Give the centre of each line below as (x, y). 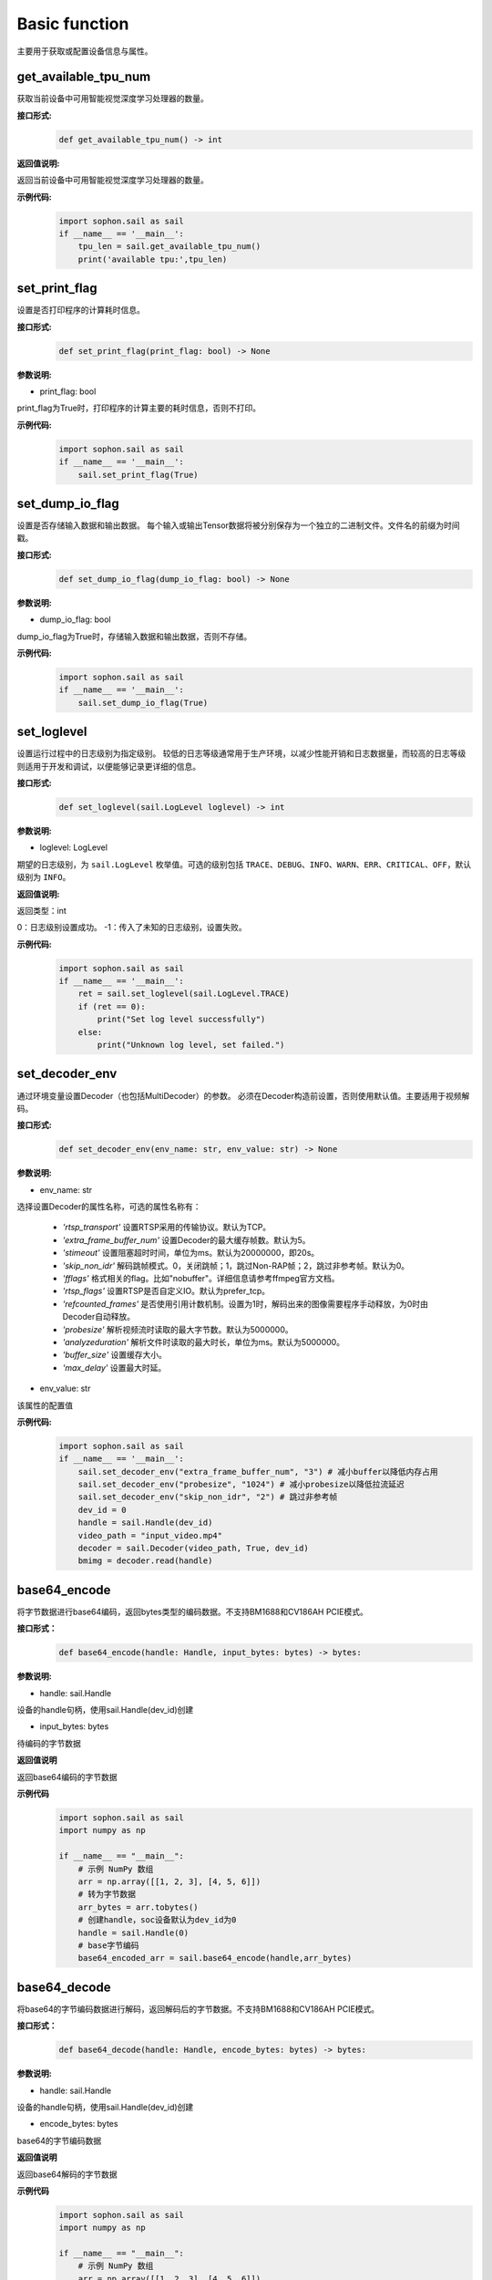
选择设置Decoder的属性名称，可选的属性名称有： (109, 1207)
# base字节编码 (108, 1945)
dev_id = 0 (102, 1510)
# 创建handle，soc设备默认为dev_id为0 (157, 1920)
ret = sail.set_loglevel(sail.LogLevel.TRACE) (184, 994)
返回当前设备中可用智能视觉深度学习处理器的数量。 (113, 180)
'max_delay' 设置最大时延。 (114, 1367)
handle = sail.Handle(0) (133, 1933)
